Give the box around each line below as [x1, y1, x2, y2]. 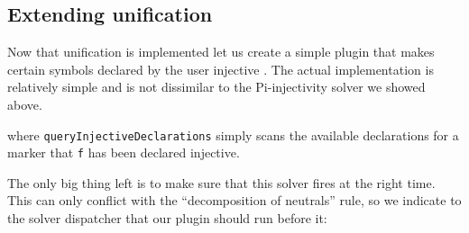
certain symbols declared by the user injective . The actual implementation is [7, 59, 434, 78]
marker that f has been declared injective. [7, 143, 240, 162]
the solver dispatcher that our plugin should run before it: [7, 209, 327, 228]
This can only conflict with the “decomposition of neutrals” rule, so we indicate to [7, 191, 462, 210]
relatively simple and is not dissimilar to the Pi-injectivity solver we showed [7, 77, 426, 96]
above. [7, 94, 42, 113]
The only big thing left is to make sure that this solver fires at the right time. [7, 173, 436, 192]
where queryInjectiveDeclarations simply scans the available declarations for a [7, 125, 459, 144]
